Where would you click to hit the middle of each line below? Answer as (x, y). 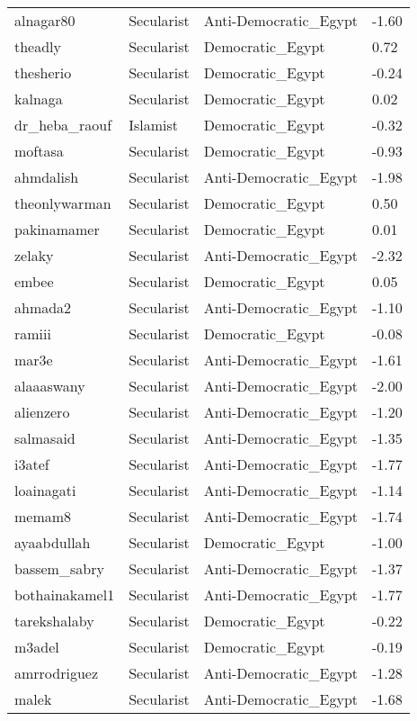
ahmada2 (43, 307)
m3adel (37, 647)
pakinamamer (57, 229)
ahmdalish (47, 177)
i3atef (32, 464)
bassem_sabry (59, 568)
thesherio (43, 72)
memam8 (43, 516)
